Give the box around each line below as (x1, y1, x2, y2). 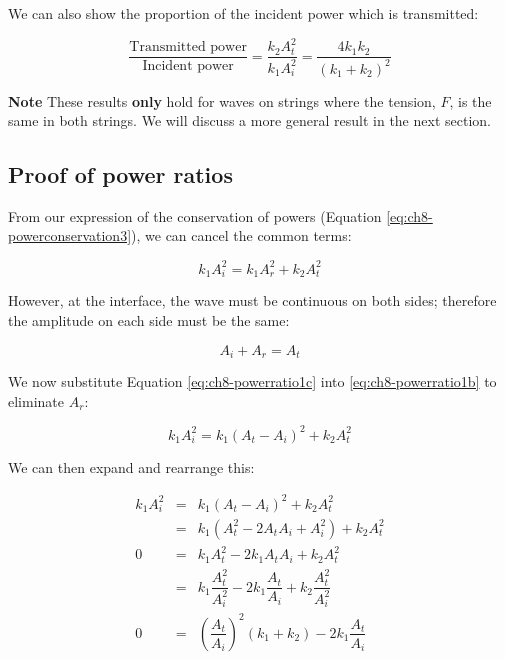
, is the (449, 90, 492, 111)
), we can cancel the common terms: (131, 225, 352, 246)
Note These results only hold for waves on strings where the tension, (8, 90, 436, 111)
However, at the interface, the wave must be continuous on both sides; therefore (8, 290, 497, 311)
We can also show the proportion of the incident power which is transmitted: (8, 3, 479, 23)
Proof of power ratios (8, 159, 233, 190)
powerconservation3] (8, 225, 132, 246)
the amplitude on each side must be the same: (8, 309, 290, 330)
